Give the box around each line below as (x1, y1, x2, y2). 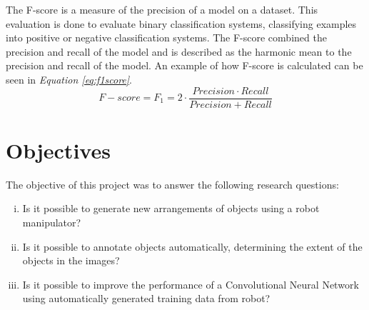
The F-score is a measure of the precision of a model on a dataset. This (6, 2, 318, 16)
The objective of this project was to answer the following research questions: (6, 176, 339, 191)
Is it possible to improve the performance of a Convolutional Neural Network (22, 276, 359, 291)
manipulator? (22, 214, 81, 229)
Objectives (6, 135, 111, 164)
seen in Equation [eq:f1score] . (6, 71, 132, 86)
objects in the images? (22, 253, 120, 268)
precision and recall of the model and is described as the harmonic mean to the (6, 44, 352, 59)
